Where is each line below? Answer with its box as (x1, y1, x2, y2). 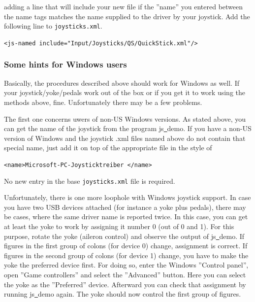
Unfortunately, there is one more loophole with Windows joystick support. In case (4, 192, 251, 202)
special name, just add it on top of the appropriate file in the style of (4, 142, 212, 153)
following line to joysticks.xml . (4, 21, 102, 31)
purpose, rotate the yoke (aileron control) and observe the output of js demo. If (4, 231, 245, 241)
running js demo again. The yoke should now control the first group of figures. (4, 289, 241, 299)
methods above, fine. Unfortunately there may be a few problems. (4, 97, 202, 107)
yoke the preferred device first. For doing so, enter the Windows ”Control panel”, (4, 260, 249, 270)
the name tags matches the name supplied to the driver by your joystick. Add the (4, 11, 250, 21)
